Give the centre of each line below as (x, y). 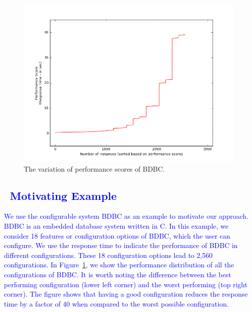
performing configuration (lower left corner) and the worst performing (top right (126, 284)
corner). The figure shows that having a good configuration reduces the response (126, 294)
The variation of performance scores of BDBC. (94, 168)
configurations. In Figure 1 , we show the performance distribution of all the (119, 265)
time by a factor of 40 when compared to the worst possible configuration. (116, 303)
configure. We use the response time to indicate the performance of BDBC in (121, 245)
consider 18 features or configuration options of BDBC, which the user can (117, 235)
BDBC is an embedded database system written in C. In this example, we (116, 225)
